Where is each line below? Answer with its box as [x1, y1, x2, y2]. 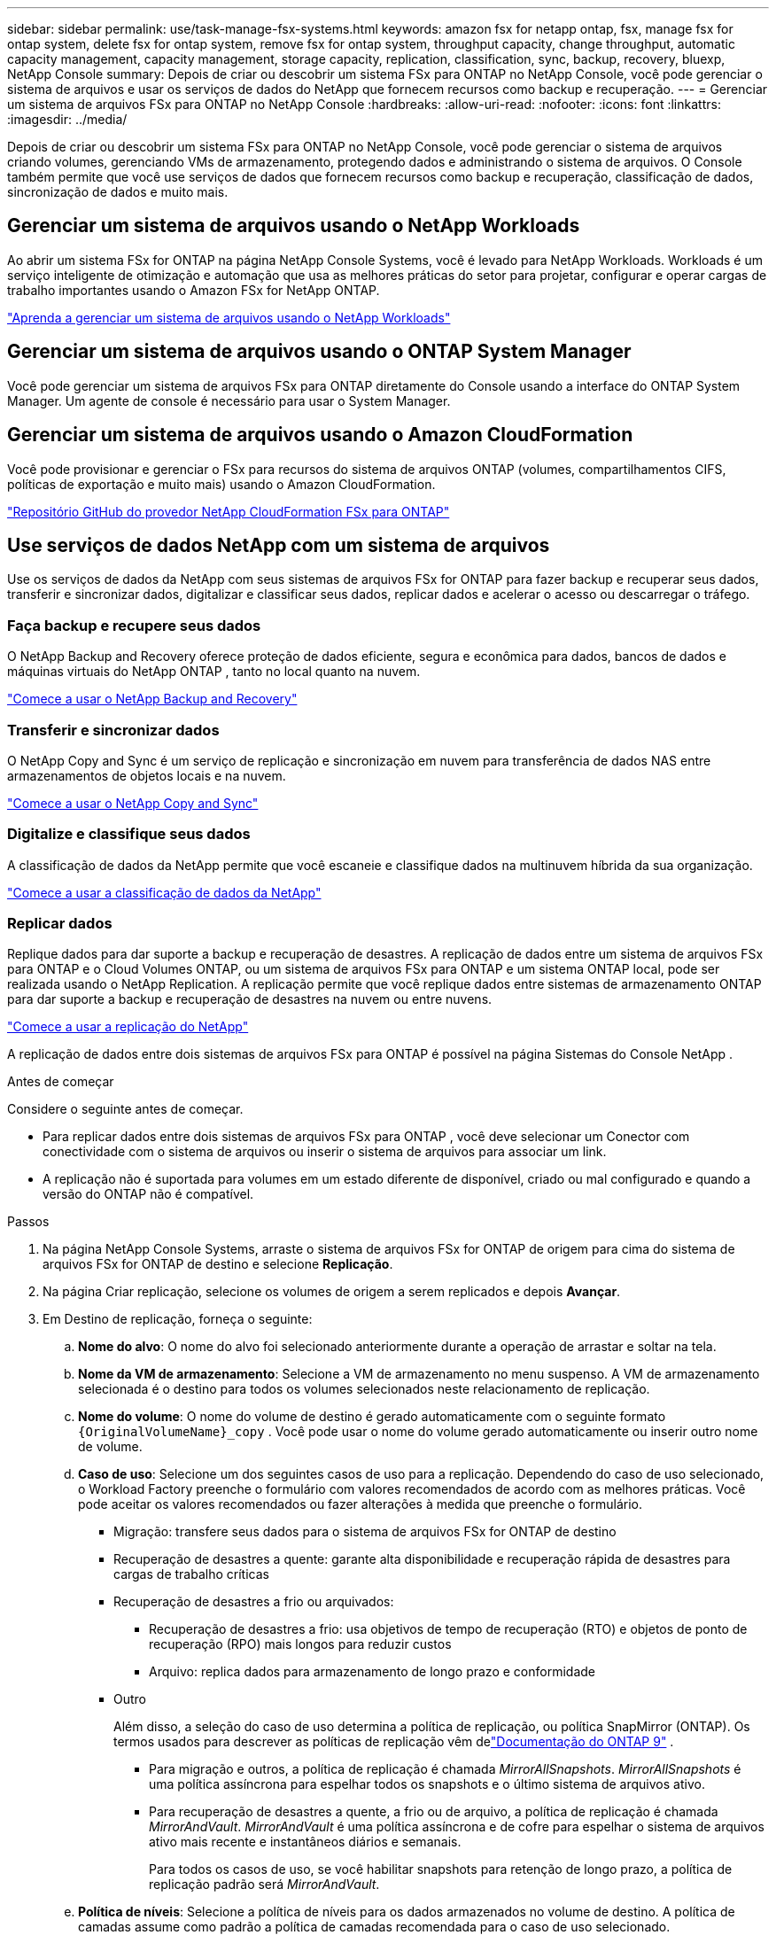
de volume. [78, 1439, 143, 1455]
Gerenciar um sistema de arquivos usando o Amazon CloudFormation [7, 424, 633, 447]
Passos [7, 1214, 50, 1230]
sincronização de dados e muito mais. [7, 184, 229, 199]
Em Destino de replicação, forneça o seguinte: [43, 1311, 313, 1327]
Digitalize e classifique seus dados [7, 825, 251, 843]
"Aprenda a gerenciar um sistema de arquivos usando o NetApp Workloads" [7, 309, 451, 325]
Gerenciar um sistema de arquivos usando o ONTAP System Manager [7, 340, 632, 363]
